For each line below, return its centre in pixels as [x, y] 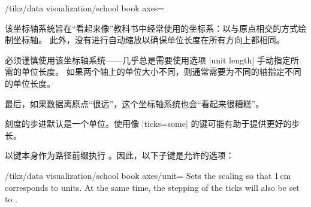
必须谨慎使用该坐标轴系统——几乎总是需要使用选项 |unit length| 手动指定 [148, 60]
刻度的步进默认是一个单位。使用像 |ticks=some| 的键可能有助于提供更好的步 [153, 124]
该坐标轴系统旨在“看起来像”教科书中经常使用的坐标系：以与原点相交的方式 [152, 28]
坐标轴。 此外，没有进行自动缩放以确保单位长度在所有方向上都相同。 [149, 40]
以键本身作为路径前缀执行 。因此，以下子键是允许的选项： [120, 155]
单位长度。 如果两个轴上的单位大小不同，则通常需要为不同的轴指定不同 [161, 71]
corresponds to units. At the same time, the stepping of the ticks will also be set [152, 187]
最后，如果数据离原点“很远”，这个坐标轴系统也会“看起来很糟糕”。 [135, 103]
